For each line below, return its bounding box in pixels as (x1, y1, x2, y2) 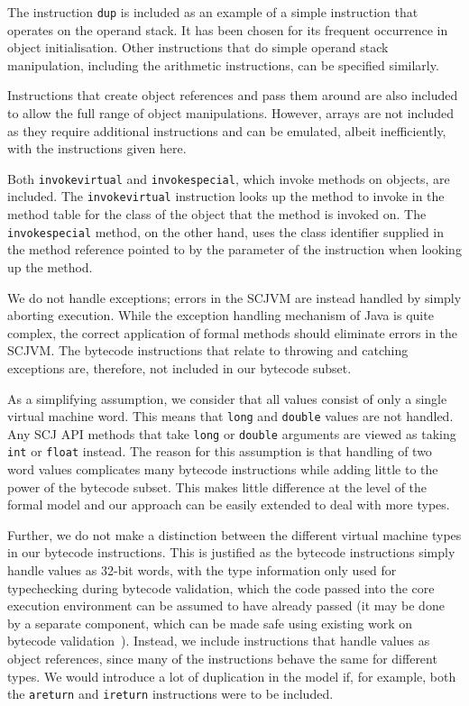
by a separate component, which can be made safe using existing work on (7, 613, 413, 632)
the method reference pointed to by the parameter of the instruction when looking (7, 240, 462, 259)
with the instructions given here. (7, 139, 187, 158)
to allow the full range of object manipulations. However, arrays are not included (7, 104, 455, 123)
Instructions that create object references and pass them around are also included (7, 86, 458, 105)
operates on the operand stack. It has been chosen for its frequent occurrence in (7, 20, 448, 39)
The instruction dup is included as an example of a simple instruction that (7, 3, 418, 21)
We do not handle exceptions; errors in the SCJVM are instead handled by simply (7, 288, 462, 307)
